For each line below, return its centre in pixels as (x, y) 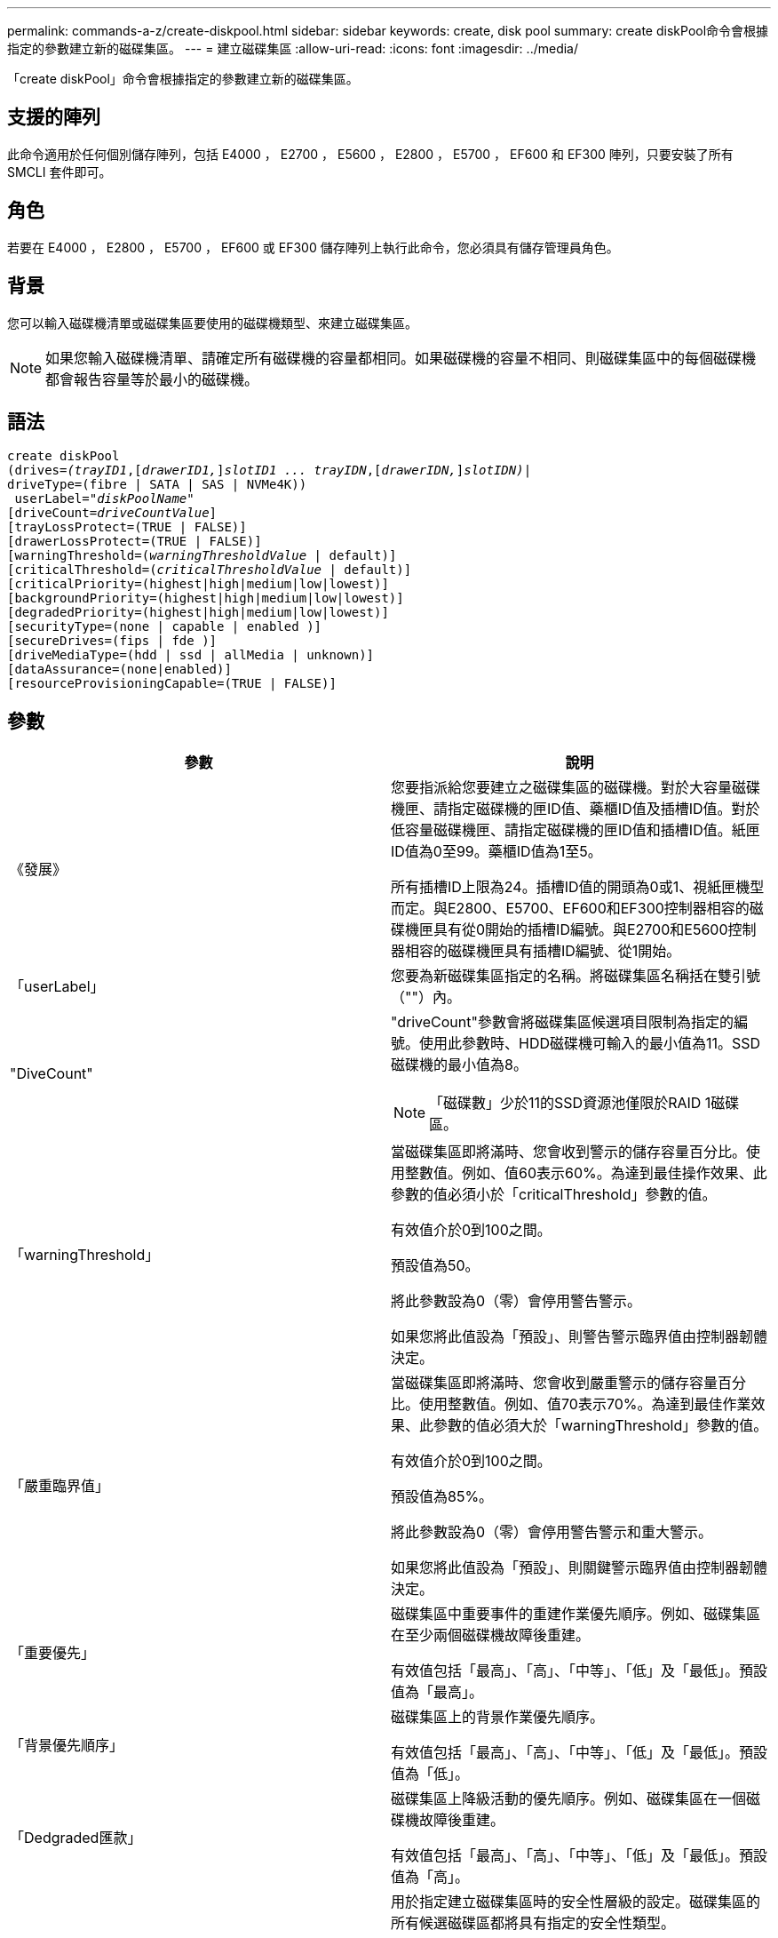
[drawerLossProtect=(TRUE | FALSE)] (135, 542)
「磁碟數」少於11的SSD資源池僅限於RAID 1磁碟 (584, 1103)
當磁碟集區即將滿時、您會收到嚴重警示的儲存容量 (555, 1383)
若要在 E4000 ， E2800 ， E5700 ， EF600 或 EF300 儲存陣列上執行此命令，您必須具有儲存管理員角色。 (313, 247)
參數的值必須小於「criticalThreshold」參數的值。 (554, 1195)
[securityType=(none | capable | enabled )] (165, 627)
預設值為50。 (435, 1266)
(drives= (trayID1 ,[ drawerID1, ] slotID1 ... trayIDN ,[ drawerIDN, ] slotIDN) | (270, 471)
